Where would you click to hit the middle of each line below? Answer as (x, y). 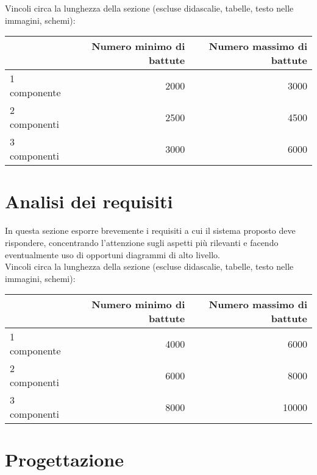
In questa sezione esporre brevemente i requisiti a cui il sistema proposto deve (150, 230)
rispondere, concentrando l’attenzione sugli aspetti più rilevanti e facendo (142, 242)
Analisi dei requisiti (89, 201)
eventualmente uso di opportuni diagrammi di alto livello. (112, 254)
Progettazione (64, 459)
